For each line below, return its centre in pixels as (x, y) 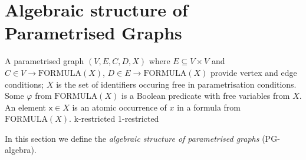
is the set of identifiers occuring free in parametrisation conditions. (176, 84)
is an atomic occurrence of (119, 107)
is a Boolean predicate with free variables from (205, 96)
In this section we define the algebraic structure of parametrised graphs (132, 138)
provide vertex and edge (254, 72)
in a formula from (209, 107)
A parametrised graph (45, 61)
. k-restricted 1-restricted (114, 119)
